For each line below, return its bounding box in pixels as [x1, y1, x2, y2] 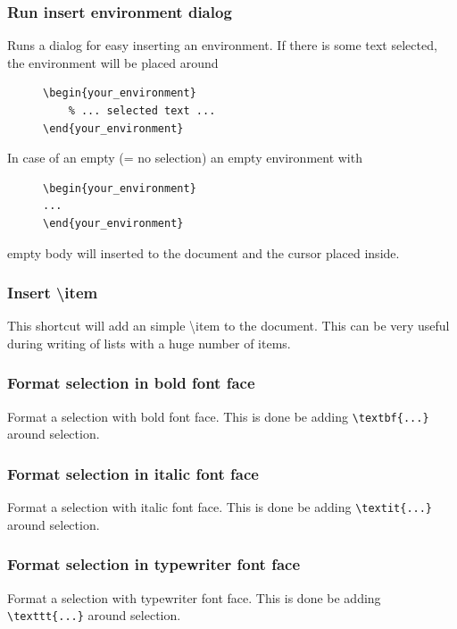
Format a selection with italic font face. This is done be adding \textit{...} [7, 498, 433, 516]
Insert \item [7, 281, 98, 304]
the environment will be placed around [7, 53, 219, 71]
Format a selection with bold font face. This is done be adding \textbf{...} [7, 407, 429, 425]
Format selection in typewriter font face [7, 553, 301, 575]
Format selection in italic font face [7, 462, 259, 484]
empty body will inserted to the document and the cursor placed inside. [7, 243, 400, 262]
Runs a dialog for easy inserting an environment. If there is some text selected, [7, 36, 437, 55]
